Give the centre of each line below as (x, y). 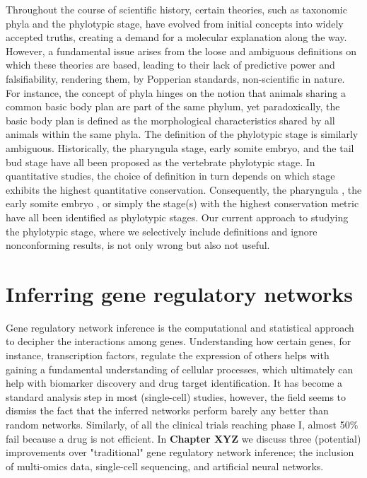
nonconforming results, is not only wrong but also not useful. (138, 245)
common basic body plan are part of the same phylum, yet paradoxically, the (173, 106)
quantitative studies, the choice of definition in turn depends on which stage (170, 176)
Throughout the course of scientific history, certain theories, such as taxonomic (176, 9)
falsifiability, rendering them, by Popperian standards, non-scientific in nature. (175, 78)
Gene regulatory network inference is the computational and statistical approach (180, 327)
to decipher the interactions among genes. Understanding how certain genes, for (179, 341)
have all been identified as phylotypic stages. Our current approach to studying (177, 217)
